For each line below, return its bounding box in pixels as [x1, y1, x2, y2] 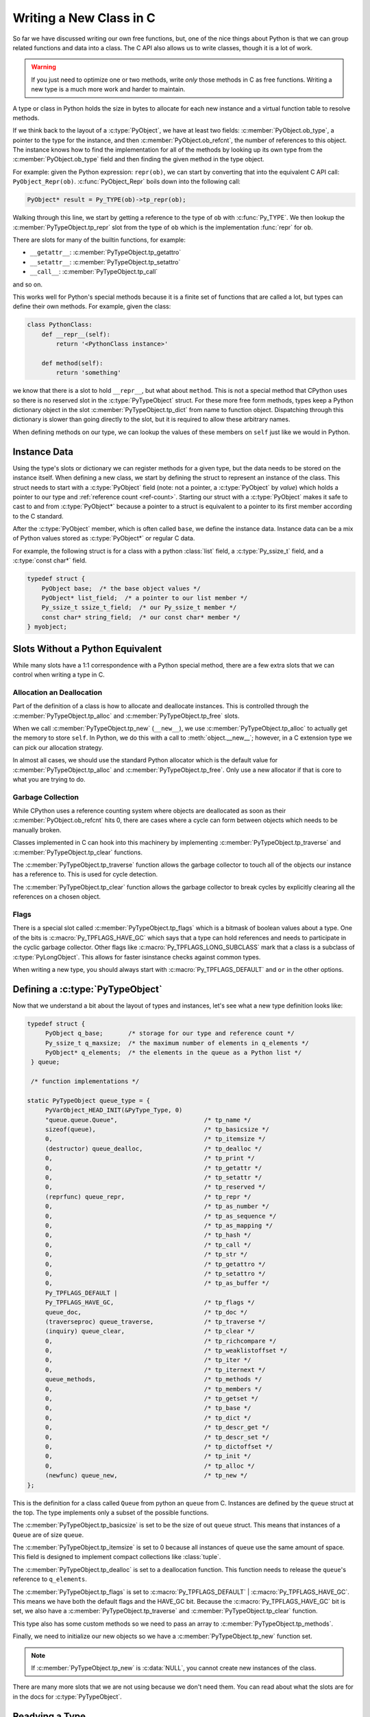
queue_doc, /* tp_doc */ [45, 1308, 248, 1316]
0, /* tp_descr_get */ [45, 1424, 270, 1431]
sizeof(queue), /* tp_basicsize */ [45, 1126, 270, 1133]
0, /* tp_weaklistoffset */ [45, 1347, 288, 1354]
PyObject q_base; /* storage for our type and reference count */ [45, 1030, 295, 1037]
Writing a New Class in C [12, 10, 156, 25]
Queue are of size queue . [12, 1530, 84, 1538]
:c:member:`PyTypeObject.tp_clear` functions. [12, 848, 143, 856]
